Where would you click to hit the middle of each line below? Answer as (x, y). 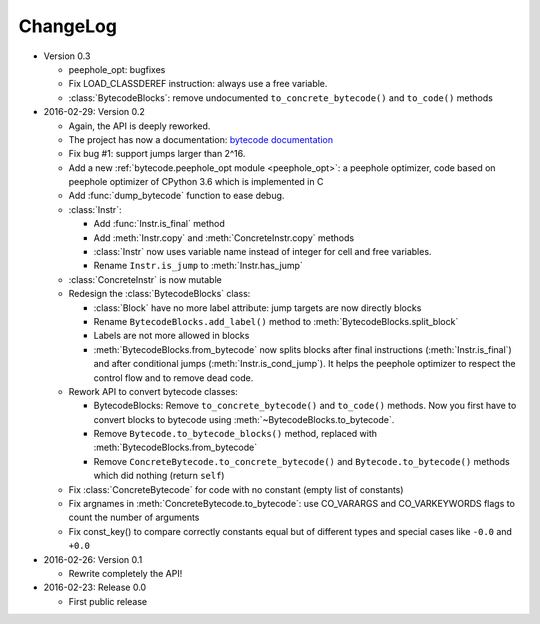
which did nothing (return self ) (159, 476)
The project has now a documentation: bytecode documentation (201, 139)
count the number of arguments (134, 517)
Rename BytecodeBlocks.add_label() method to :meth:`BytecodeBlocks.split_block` (276, 321)
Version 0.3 (67, 56)
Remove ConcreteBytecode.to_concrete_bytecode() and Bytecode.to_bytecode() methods (301, 461)
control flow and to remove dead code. (173, 377)
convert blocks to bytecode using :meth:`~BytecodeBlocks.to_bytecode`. (244, 419)
